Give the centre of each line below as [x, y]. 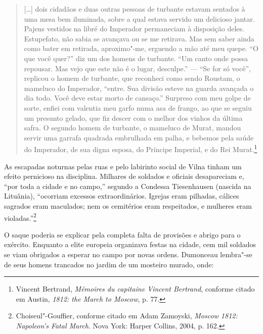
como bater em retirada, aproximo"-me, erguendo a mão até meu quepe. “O [141, 48]
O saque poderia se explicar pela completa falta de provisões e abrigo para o [122, 234]
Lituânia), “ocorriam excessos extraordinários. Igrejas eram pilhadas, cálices [122, 196]
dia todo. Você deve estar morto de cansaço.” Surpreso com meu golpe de [137, 98]
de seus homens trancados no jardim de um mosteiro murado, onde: [109, 264]
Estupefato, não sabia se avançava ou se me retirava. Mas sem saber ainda [139, 38]
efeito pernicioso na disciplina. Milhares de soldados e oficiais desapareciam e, [124, 176]
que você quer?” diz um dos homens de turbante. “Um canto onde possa [136, 58]
